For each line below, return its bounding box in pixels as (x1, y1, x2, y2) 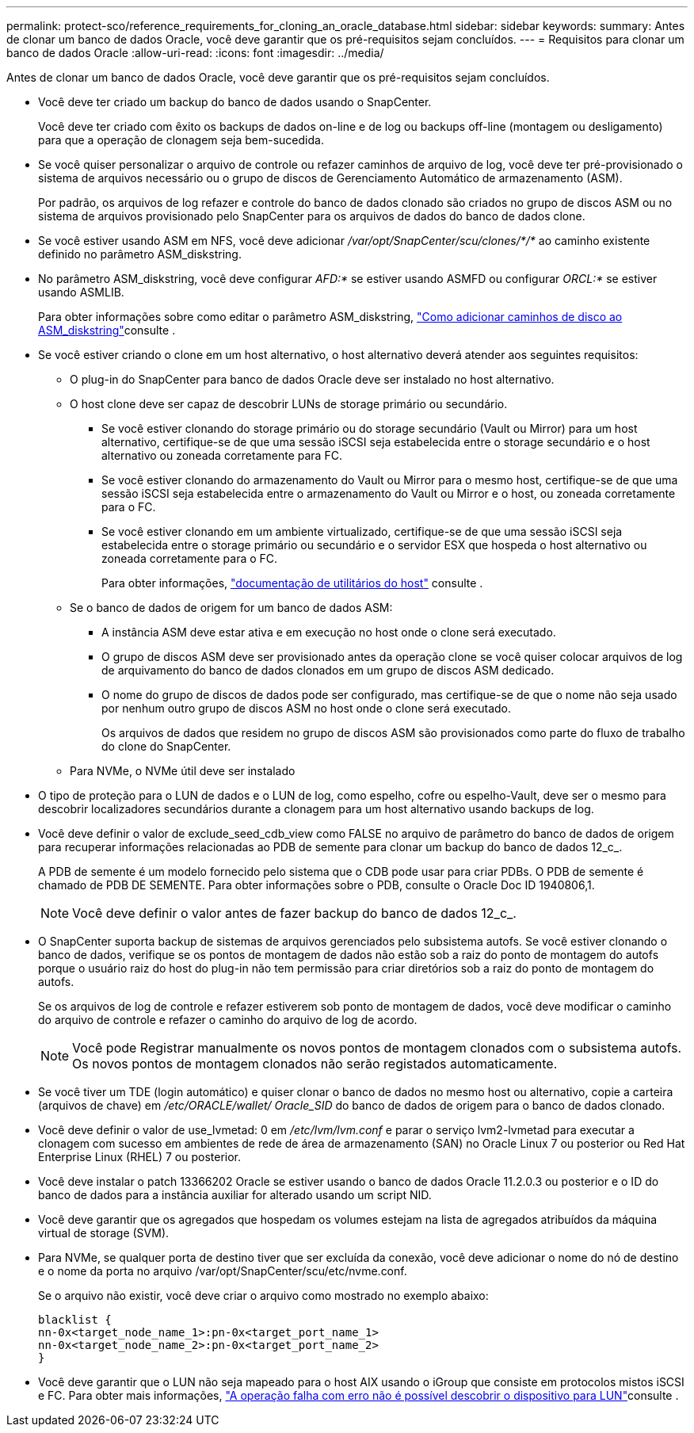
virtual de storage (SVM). (38, 1226, 170, 1240)
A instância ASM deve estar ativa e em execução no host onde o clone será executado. (101, 625, 556, 639)
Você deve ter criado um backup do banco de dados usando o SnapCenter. (38, 95, 432, 109)
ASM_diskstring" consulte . (38, 323, 176, 337)
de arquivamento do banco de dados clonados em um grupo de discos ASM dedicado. (101, 663, 555, 677)
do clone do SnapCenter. (101, 739, 231, 753)
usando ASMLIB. (38, 285, 124, 299)
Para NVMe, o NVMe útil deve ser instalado (70, 764, 296, 778)
